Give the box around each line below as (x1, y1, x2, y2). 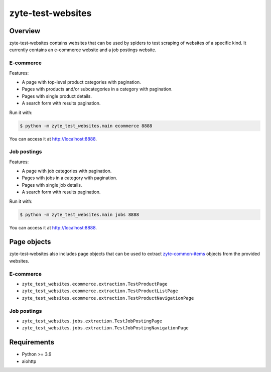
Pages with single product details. (22, 93, 92, 99)
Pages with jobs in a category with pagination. (22, 175, 117, 181)
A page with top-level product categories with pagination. (22, 79, 141, 85)
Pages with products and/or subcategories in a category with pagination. (22, 86, 173, 92)
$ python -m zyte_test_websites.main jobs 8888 (20, 211, 139, 217)
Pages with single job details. (22, 182, 82, 188)
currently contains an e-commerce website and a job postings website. (9, 47, 157, 53)
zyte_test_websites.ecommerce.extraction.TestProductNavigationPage (22, 295, 194, 301)
